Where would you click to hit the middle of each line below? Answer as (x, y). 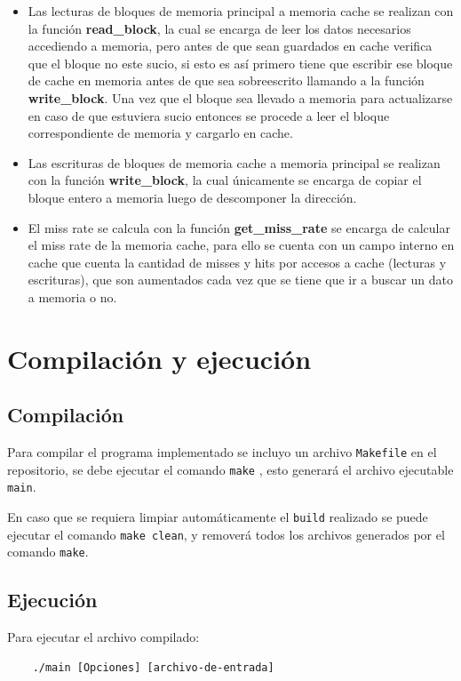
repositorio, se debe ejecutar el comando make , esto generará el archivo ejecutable (230, 469)
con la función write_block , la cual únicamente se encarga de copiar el (225, 180)
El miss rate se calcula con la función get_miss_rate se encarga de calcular (239, 227)
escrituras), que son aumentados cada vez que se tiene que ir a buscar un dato (240, 280)
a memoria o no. (72, 296)
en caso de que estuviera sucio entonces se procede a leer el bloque (209, 115)
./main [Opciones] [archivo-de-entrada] (153, 667)
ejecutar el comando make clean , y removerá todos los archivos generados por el (226, 534)
